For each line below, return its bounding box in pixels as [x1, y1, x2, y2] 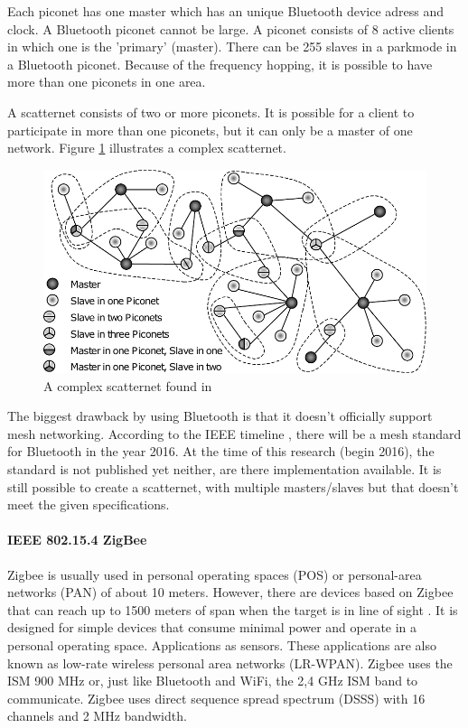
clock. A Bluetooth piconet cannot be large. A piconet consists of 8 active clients [7, 19, 454, 38]
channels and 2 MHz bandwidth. [7, 706, 187, 725]
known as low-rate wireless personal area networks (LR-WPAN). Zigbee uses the [7, 653, 453, 672]
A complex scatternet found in [43, 376, 212, 395]
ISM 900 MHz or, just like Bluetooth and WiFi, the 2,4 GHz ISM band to [7, 671, 418, 690]
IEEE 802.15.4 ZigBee [7, 530, 147, 549]
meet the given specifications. [7, 495, 170, 514]
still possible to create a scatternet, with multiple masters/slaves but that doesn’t [7, 477, 459, 496]
